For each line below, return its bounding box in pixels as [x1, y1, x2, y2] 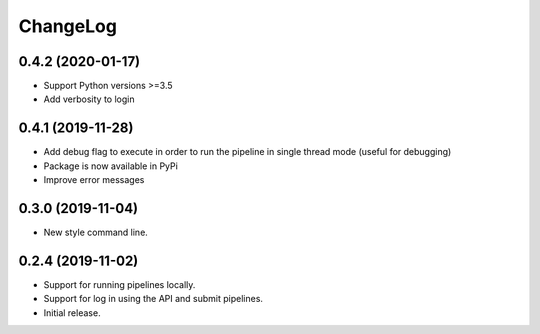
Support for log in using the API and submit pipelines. [43, 293, 264, 305]
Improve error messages [43, 174, 145, 186]
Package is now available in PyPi [43, 160, 179, 172]
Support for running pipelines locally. [43, 278, 196, 290]
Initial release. [43, 306, 101, 319]
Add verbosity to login [43, 93, 135, 105]
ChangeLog [18, 15, 117, 37]
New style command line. [43, 226, 149, 239]
